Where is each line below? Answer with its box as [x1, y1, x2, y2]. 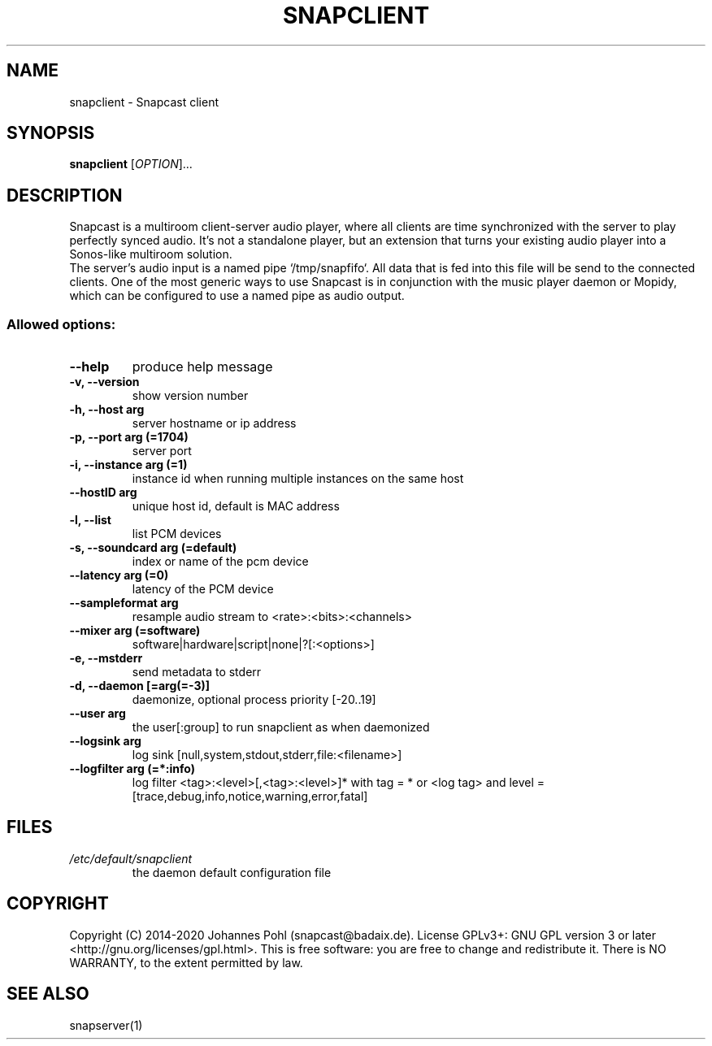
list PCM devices [132, 527, 222, 541]
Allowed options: [7, 315, 116, 332]
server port [132, 444, 192, 458]
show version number [132, 388, 249, 403]
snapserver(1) [69, 1018, 143, 1032]
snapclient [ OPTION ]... [69, 157, 193, 171]
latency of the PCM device [132, 582, 274, 597]
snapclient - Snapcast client [69, 94, 219, 109]
